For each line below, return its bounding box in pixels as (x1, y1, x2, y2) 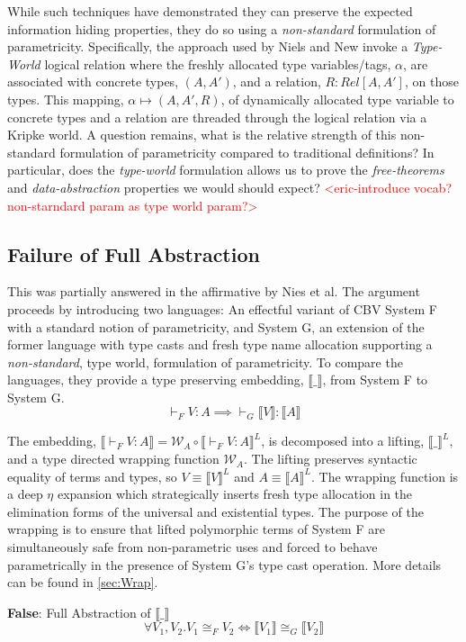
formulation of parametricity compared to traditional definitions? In (59, 142, 435, 161)
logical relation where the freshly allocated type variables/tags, (44, 54, 391, 73)
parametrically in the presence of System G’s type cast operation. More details (7, 555, 442, 574)
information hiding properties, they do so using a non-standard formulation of (7, 19, 436, 38)
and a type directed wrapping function (7, 449, 220, 468)
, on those (404, 72, 459, 91)
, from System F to (322, 370, 428, 389)
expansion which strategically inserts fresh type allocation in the (57, 484, 413, 503)
